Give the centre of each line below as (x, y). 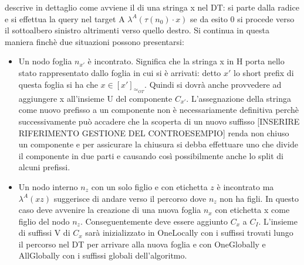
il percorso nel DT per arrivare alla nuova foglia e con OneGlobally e (142, 244)
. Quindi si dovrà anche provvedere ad (213, 84)
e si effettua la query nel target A (65, 18)
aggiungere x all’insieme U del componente (95, 98)
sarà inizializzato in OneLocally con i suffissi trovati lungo (189, 233)
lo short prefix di (264, 72)
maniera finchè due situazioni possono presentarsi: (94, 41)
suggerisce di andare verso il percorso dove (130, 198)
